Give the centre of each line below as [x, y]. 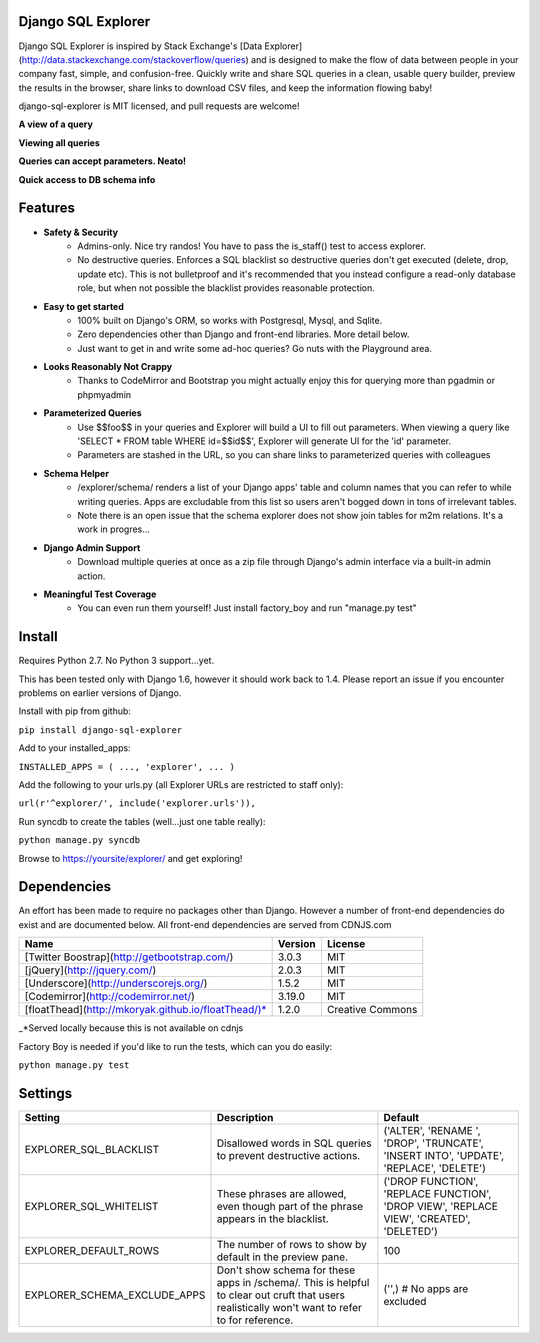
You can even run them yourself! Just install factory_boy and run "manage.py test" [247, 608]
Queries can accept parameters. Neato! [102, 161]
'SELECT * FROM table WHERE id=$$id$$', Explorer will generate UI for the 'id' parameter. [264, 441]
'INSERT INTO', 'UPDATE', [444, 1155]
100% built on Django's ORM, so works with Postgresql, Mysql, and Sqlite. [230, 320]
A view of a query [56, 124]
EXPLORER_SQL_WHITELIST [91, 1206]
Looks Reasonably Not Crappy [108, 367]
